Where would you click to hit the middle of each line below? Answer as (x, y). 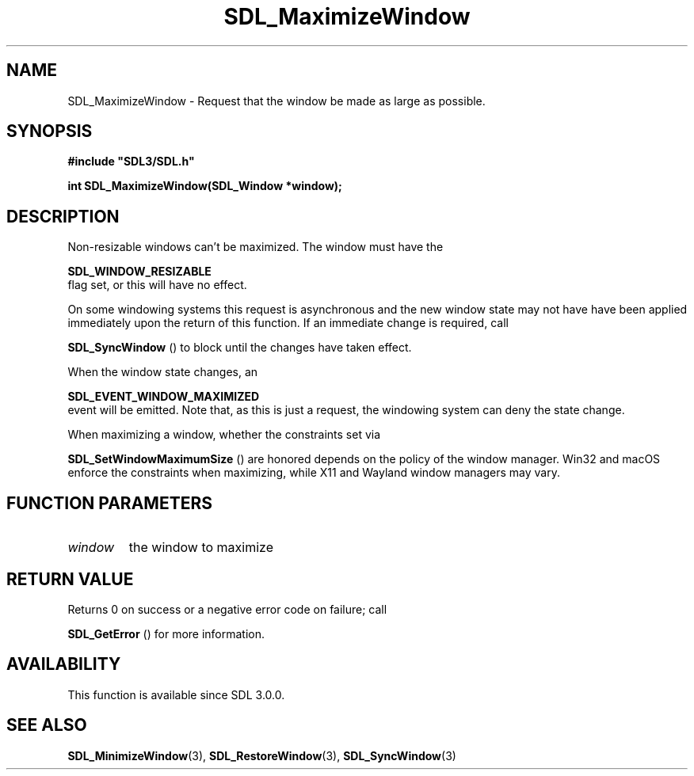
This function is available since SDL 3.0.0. (176, 694)
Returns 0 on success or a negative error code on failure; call (227, 609)
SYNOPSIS (50, 131)
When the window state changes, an (163, 372)
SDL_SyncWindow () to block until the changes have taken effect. (240, 348)
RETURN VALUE (70, 579)
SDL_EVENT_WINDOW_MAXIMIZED (164, 397)
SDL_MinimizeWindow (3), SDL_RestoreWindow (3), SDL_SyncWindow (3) (262, 755)
